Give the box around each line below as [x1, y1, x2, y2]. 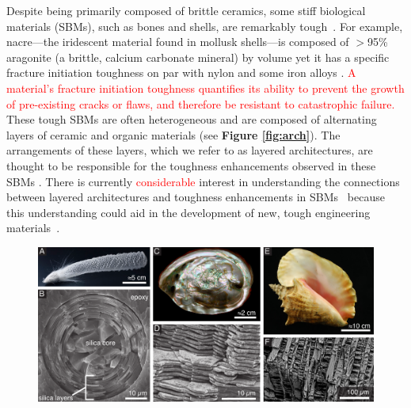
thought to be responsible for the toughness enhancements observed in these [6, 157, 376, 173]
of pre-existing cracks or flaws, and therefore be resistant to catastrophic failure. [6, 95, 395, 112]
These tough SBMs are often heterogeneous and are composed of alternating [6, 111, 377, 128]
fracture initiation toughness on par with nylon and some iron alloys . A [6, 64, 356, 81]
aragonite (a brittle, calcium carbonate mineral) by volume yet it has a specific [6, 48, 390, 65]
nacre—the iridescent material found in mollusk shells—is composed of [6, 33, 349, 50]
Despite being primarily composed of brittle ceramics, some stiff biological [6, 2, 366, 18]
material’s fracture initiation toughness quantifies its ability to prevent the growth [6, 79, 405, 96]
